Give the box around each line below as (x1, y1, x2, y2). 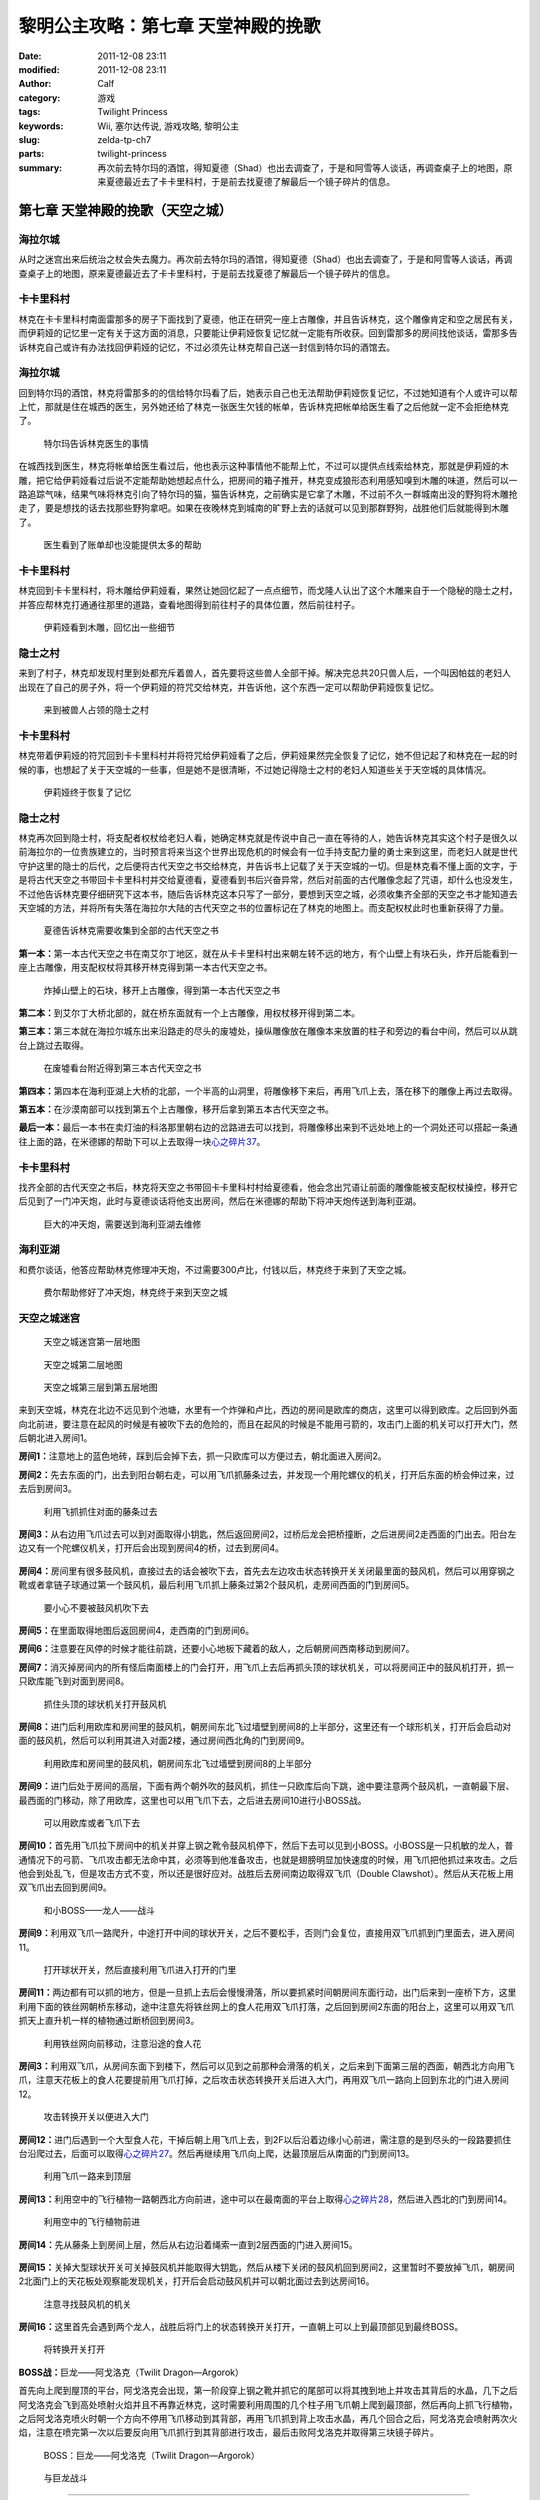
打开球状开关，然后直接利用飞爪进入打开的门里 (43, 1964, 237, 1976)
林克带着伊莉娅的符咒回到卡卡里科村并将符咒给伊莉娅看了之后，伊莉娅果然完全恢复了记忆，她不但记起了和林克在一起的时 (18, 750, 518, 762)
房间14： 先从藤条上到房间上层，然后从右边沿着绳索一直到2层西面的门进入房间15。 (18, 2238, 359, 2250)
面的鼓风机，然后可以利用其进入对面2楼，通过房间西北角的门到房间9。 (18, 1735, 310, 1747)
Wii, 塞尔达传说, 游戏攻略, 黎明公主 (97, 120, 240, 132)
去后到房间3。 (18, 1483, 77, 1495)
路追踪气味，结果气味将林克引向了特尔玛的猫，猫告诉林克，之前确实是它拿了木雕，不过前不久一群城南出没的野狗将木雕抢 (18, 488, 518, 500)
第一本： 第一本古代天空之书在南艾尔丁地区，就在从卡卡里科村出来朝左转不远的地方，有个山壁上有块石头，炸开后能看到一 (18, 947, 518, 959)
